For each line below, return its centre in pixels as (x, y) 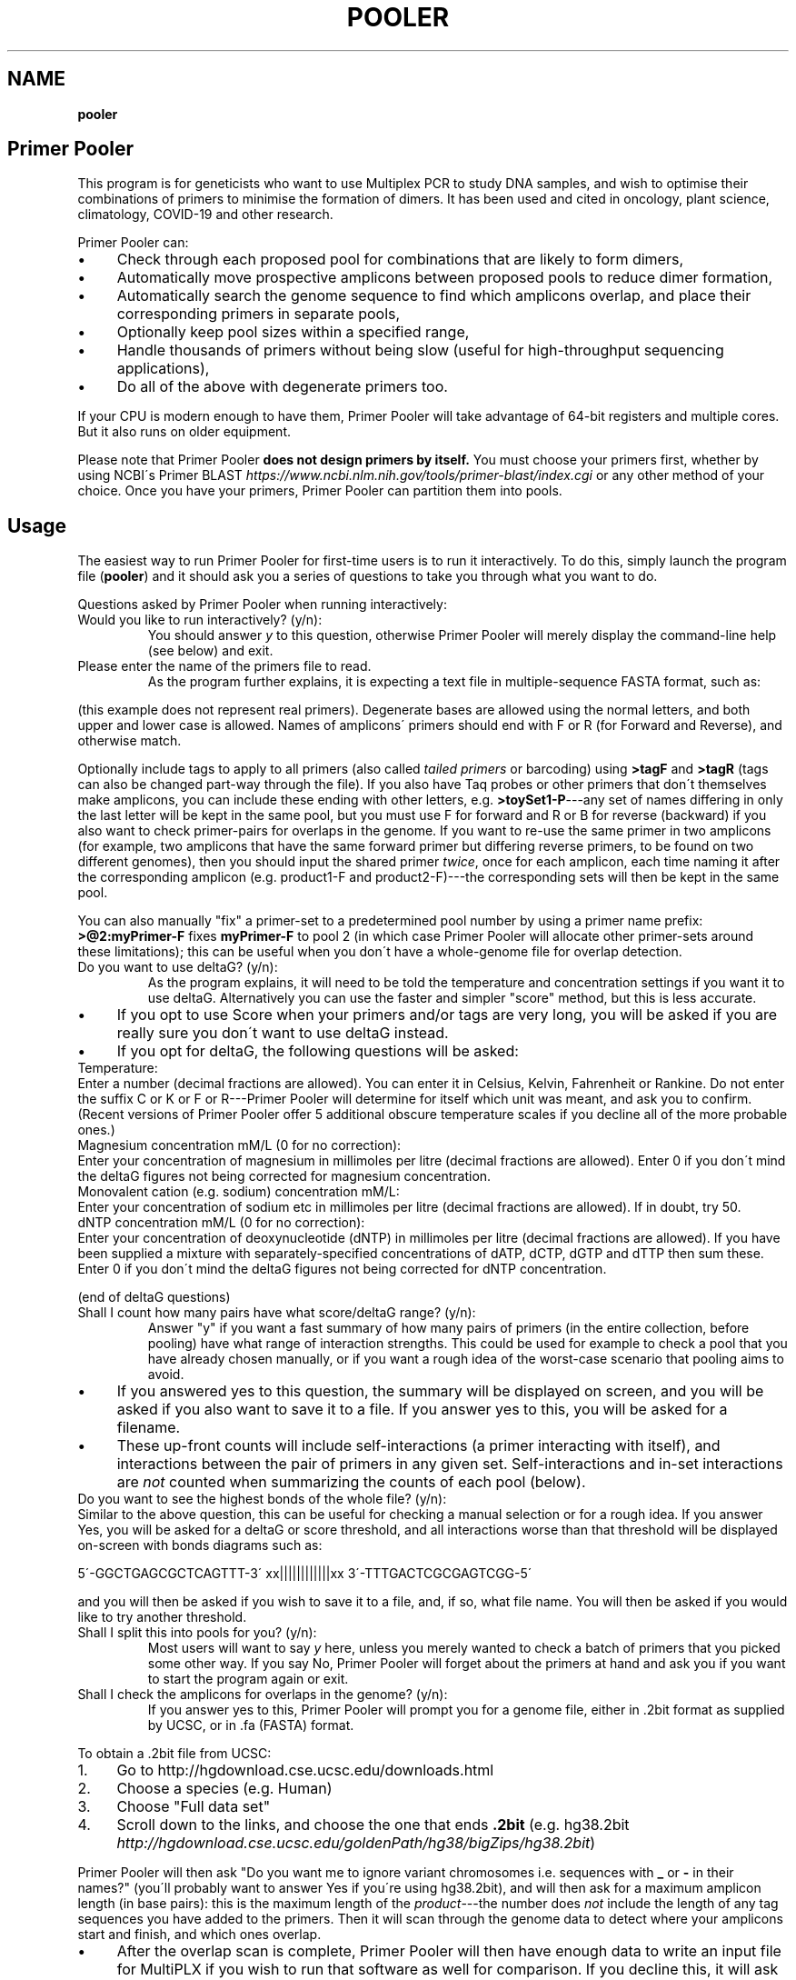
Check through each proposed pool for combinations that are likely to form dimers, (400, 260)
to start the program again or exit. (248, 1679)
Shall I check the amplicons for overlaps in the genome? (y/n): (263, 1695)
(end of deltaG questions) (154, 1297)
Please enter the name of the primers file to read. (224, 666)
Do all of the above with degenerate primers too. (282, 387)
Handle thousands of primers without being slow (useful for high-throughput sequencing (420, 350)
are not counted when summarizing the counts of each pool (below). (351, 1482)
